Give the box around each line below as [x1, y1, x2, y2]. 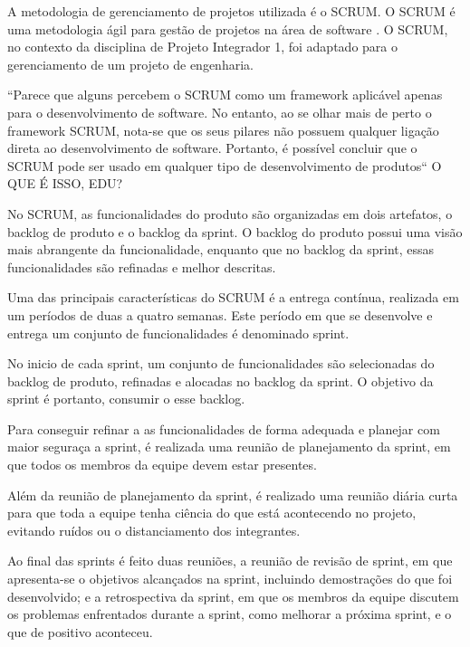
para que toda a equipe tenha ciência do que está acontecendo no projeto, [7, 503, 417, 522]
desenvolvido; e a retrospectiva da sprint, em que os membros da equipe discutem [7, 586, 459, 605]
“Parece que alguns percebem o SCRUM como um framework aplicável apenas [7, 85, 443, 104]
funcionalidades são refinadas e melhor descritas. [7, 257, 276, 276]
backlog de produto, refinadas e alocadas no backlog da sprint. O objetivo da [7, 371, 434, 390]
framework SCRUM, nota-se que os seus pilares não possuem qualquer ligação [7, 120, 439, 139]
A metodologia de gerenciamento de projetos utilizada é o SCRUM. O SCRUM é [7, 2, 456, 20]
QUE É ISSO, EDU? [7, 174, 123, 193]
